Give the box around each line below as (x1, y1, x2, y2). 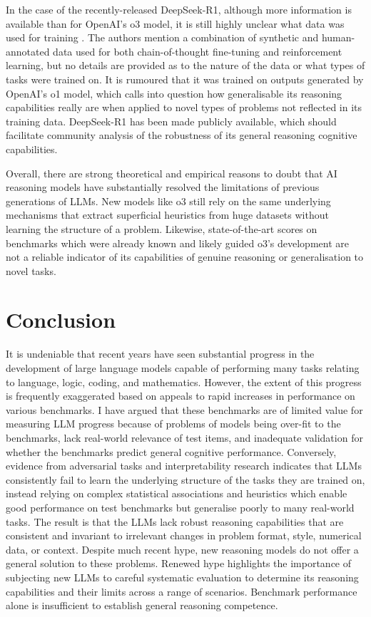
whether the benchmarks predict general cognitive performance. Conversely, (6, 444, 337, 459)
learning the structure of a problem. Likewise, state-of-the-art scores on (6, 221, 317, 236)
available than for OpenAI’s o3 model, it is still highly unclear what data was (6, 16, 345, 31)
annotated (6, 43, 50, 58)
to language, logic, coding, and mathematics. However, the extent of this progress (6, 374, 362, 389)
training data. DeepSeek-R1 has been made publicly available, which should (6, 113, 337, 128)
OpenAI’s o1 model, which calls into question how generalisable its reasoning (6, 85, 342, 100)
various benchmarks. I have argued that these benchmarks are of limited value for (6, 402, 363, 417)
